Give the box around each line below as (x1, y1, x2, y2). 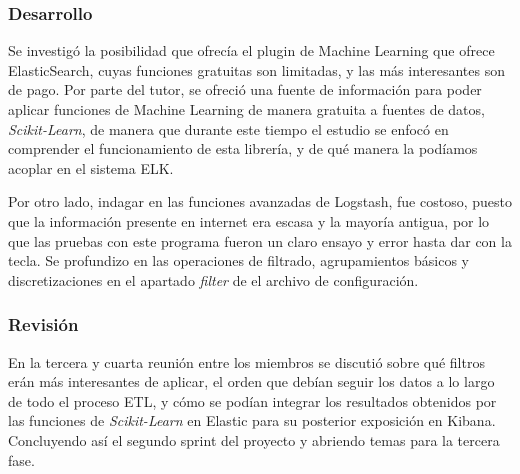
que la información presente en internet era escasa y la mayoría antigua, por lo (8, 210, 490, 231)
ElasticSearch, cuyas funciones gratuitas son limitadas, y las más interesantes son (8, 59, 505, 80)
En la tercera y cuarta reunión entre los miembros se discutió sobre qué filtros (8, 351, 485, 372)
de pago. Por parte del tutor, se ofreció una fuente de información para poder (8, 79, 482, 100)
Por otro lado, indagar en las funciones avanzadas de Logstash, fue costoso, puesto (8, 191, 512, 212)
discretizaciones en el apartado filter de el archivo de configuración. (8, 269, 419, 290)
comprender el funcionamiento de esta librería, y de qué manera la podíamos (8, 138, 478, 159)
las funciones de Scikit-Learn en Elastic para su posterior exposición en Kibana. (8, 410, 496, 431)
